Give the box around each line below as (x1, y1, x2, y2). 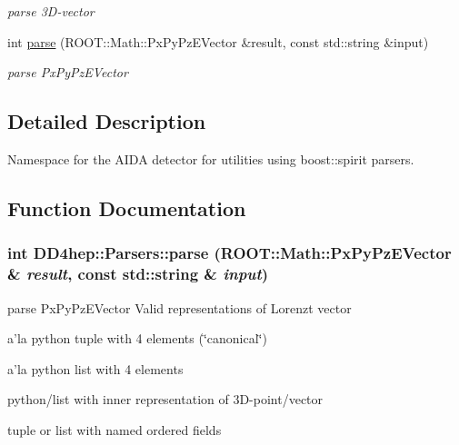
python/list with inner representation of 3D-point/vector (7, 390, 324, 409)
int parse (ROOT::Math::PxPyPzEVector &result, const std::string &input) (7, 32, 429, 51)
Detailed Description (7, 107, 206, 135)
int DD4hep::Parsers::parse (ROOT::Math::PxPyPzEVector (7, 242, 452, 264)
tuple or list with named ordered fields (7, 420, 222, 439)
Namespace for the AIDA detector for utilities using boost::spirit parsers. (7, 149, 414, 168)
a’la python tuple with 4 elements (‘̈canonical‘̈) (7, 329, 267, 348)
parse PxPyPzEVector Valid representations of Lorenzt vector (7, 298, 352, 317)
